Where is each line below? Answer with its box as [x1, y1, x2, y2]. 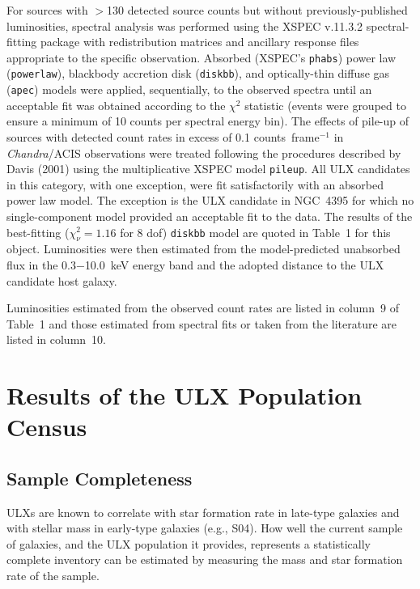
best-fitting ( [6, 223, 70, 240]
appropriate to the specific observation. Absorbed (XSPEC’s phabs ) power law [6, 49, 397, 66]
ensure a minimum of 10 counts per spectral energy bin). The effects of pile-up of [6, 112, 409, 129]
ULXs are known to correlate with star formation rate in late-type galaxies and [6, 503, 400, 520]
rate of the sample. [6, 567, 100, 584]
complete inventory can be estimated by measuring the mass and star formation [6, 551, 403, 568]
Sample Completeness [6, 465, 193, 490]
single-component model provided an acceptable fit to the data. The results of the [6, 207, 413, 224]
